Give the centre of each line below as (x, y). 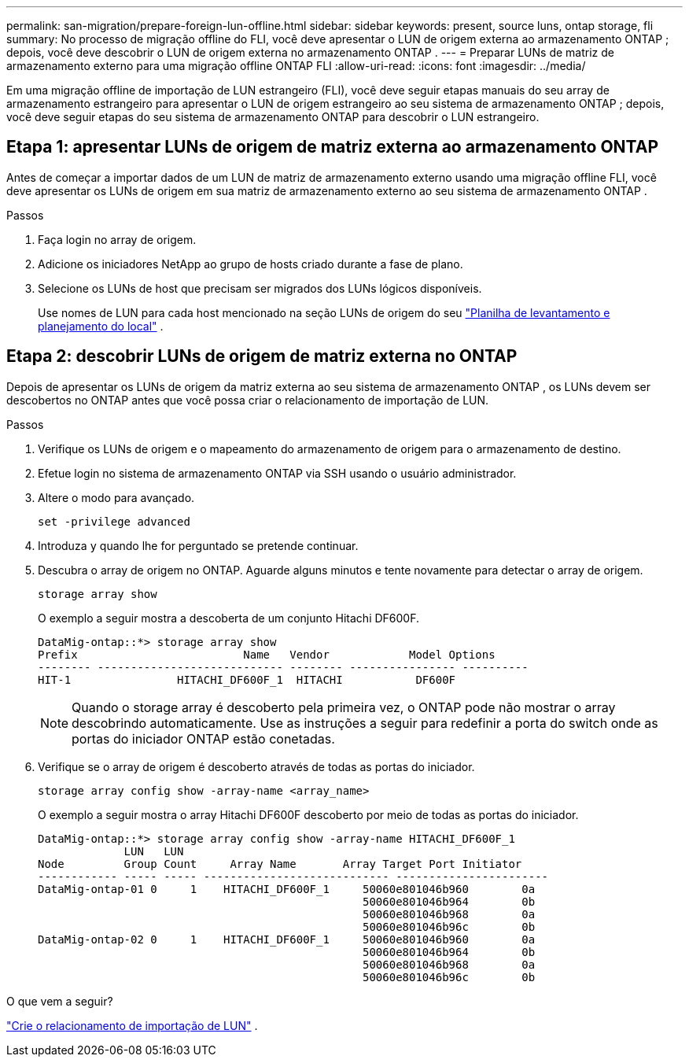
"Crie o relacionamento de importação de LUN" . (132, 1025)
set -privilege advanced (114, 521)
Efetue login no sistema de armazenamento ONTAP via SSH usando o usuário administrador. (277, 473)
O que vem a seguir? (60, 1001)
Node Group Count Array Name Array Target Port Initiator (280, 864)
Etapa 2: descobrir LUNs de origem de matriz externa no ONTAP (262, 356)
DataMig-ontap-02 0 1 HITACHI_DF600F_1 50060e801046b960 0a (287, 939)
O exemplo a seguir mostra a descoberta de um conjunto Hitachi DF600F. (229, 618)
